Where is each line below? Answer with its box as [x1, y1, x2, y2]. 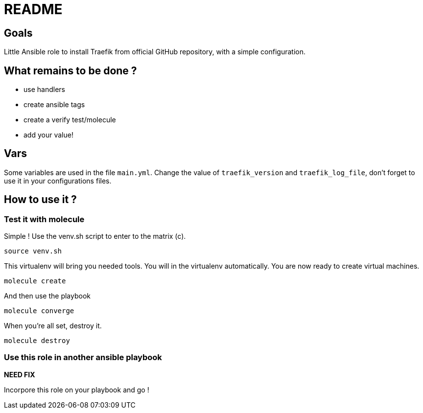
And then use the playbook [4, 292, 91, 300]
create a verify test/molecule [23, 115, 116, 124]
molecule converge [4, 307, 74, 315]
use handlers [23, 85, 65, 94]
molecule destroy [4, 337, 70, 345]
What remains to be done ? [4, 64, 137, 77]
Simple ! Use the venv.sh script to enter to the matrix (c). [4, 232, 186, 241]
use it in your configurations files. [4, 176, 112, 185]
